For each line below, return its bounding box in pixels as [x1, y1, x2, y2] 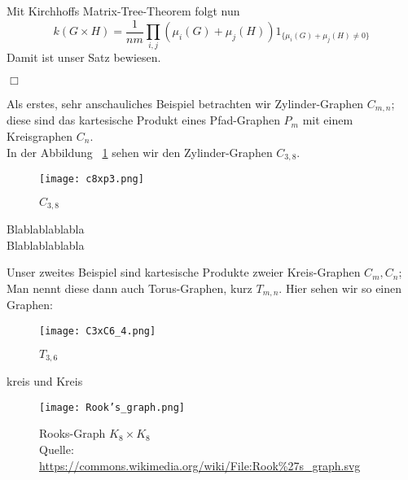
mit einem [302, 111, 353, 129]
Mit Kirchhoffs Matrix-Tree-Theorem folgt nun [7, 2, 240, 19]
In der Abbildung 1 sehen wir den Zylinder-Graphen [7, 143, 273, 160]
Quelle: [39, 440, 74, 457]
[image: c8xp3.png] [39, 173, 144, 185]
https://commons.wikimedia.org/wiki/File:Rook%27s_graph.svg [39, 456, 361, 473]
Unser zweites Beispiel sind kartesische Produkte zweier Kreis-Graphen [7, 264, 361, 281]
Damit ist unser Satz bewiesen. [7, 49, 161, 66]
